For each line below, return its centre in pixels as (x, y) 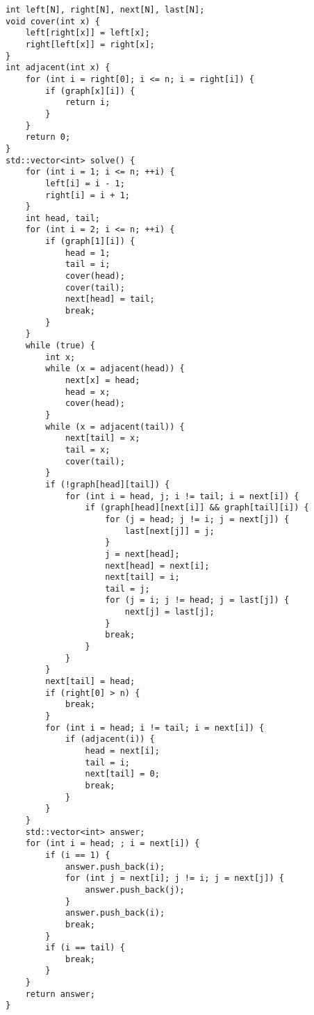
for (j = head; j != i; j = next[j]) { (197, 519)
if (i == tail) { (85, 948)
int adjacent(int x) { (58, 68)
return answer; (60, 994)
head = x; (88, 392)
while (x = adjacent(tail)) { (115, 427)
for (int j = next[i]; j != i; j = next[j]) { (174, 878)
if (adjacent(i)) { (110, 739)
